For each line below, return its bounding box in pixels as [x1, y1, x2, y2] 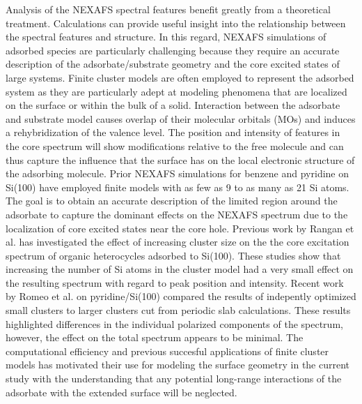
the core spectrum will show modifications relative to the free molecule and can [6, 138, 344, 153]
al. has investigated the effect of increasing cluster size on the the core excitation [6, 234, 349, 249]
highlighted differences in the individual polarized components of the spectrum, [6, 316, 343, 331]
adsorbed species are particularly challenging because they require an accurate [6, 43, 340, 57]
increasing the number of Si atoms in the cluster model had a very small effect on [6, 262, 354, 276]
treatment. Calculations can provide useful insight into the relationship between [6, 15, 346, 30]
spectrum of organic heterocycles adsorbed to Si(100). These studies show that [6, 248, 341, 262]
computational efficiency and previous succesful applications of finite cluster [6, 343, 329, 358]
